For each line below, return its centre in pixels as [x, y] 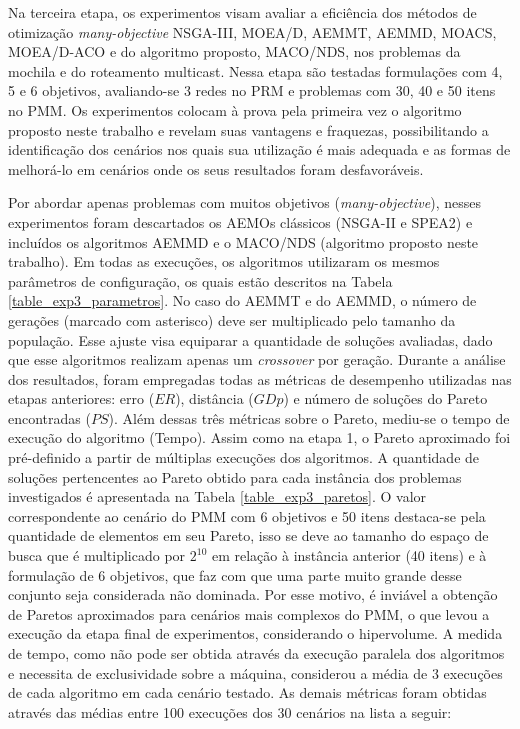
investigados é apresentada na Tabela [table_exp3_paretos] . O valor [217, 496]
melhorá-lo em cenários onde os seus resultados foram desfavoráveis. [216, 168]
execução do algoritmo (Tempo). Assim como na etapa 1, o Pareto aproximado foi [259, 437]
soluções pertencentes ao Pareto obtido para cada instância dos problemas [235, 476]
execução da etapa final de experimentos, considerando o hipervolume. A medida [255, 633]
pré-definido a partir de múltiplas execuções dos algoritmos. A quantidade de [244, 457]
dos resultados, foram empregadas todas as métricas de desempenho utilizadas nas [260, 378]
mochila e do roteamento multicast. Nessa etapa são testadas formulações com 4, [255, 70]
